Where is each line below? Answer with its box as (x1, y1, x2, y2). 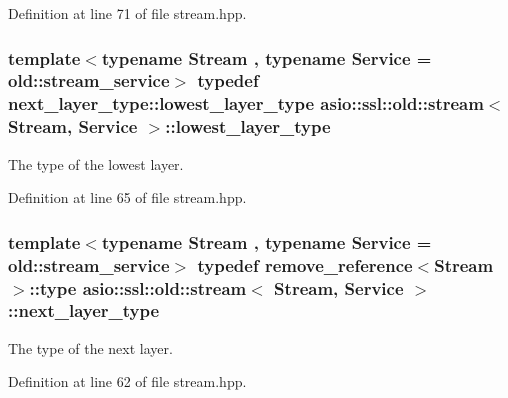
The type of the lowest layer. (8, 153, 184, 174)
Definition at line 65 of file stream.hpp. (8, 187, 247, 208)
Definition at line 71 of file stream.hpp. (8, 3, 247, 23)
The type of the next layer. (8, 337, 173, 358)
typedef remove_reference (197, 252, 413, 277)
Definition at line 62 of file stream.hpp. (8, 371, 247, 392)
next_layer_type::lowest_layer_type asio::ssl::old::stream (8, 91, 484, 116)
